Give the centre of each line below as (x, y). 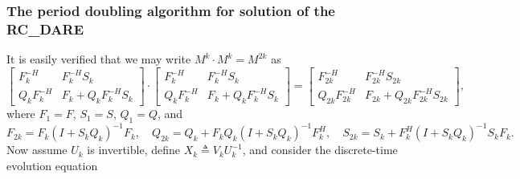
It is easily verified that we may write (99, 59)
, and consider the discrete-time (320, 150)
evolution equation (52, 165)
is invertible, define (133, 150)
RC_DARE (45, 28)
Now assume (37, 150)
